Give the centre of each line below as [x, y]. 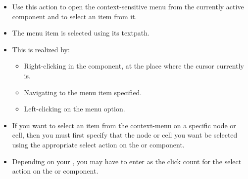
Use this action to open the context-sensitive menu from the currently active [128, 6]
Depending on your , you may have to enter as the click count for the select [127, 161]
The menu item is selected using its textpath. [81, 33]
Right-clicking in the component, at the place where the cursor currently [134, 66]
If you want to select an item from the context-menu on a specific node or [124, 125]
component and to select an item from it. [74, 16]
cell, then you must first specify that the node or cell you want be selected [125, 135]
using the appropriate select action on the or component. [98, 144]
